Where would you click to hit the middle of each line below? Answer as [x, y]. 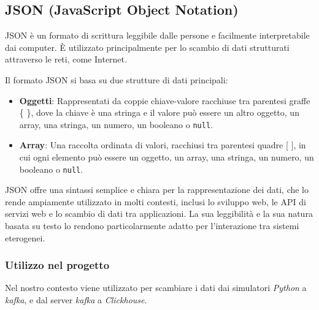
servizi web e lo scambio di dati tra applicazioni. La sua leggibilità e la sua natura [159, 214]
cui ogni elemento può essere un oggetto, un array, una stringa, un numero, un [167, 157]
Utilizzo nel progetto [57, 265]
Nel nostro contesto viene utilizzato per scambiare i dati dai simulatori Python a [156, 288]
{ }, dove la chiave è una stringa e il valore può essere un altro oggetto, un [159, 112]
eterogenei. [25, 237]
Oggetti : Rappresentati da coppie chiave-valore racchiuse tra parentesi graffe [165, 100]
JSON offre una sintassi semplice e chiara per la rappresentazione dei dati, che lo [157, 190]
